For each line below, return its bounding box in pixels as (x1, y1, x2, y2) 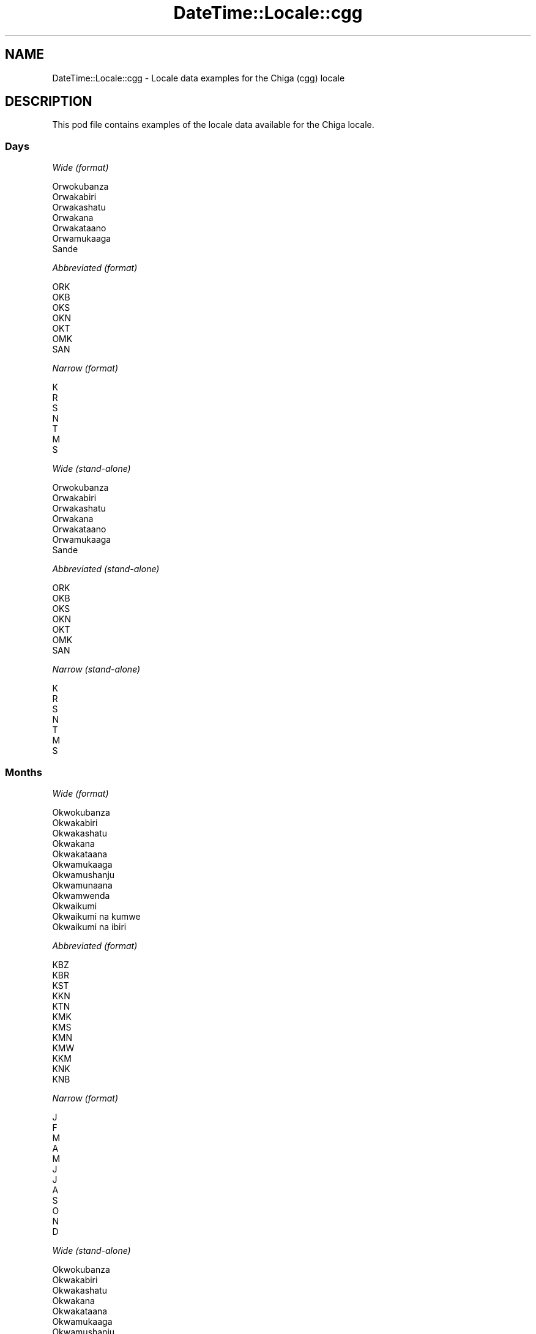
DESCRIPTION (5, 94, 92, 110)
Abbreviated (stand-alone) (52, 564, 160, 575)
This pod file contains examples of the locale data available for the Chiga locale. (52, 119, 374, 130)
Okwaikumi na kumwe (52, 911, 141, 922)
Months (5, 766, 42, 778)
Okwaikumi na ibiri (52, 921, 127, 932)
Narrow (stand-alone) (52, 664, 141, 675)
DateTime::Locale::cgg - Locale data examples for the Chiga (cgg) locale (52, 72, 345, 83)
